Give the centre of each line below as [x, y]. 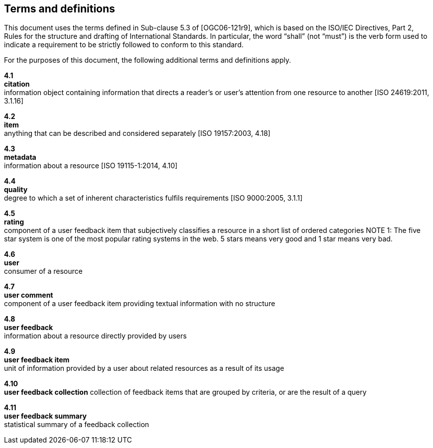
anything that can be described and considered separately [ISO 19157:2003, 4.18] [137, 133]
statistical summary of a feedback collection [77, 425]
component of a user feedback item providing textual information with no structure [140, 304]
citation [17, 84]
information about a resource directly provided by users [95, 336]
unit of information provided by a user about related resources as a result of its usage [144, 368]
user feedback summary [46, 416]
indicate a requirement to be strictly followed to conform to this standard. [124, 45]
